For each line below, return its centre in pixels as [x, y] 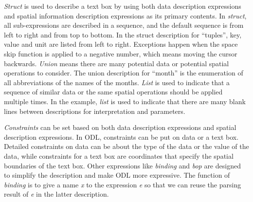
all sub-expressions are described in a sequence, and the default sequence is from [124, 25]
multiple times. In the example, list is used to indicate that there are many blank [125, 101]
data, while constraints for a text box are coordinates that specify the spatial [119, 156]
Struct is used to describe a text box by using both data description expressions [123, 6]
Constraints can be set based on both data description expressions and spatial [120, 127]
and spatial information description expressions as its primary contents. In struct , [125, 15]
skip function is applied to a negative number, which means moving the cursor [121, 53]
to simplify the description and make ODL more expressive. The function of [117, 175]
